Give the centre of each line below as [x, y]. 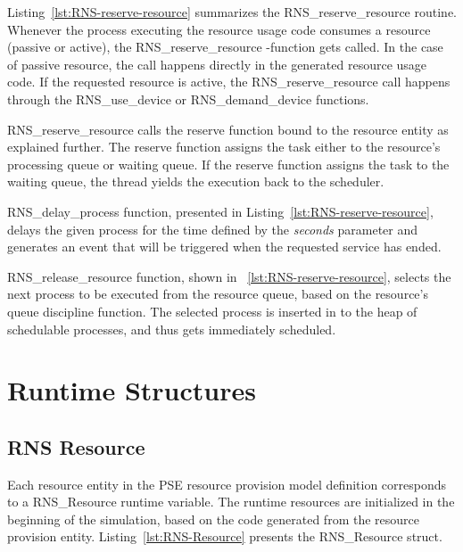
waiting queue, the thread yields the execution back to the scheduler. [196, 181]
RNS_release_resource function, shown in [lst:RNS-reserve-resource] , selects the [229, 276]
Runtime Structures [132, 390]
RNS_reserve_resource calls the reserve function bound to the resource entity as [228, 129]
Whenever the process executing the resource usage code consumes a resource [219, 29]
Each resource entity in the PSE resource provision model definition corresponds [227, 484]
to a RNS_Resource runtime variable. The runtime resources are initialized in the [231, 502]
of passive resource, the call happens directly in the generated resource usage [217, 64]
